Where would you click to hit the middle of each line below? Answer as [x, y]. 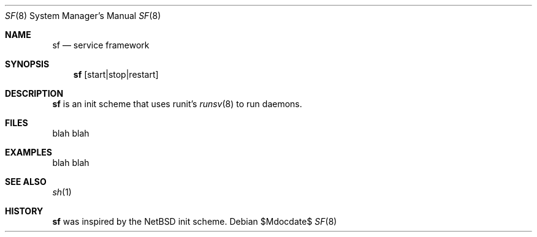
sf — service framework [101, 45]
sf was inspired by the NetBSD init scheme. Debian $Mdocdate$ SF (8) [195, 221]
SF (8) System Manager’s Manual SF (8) [83, 16]
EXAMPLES [29, 152]
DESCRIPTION [34, 93]
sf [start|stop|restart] [116, 74]
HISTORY [24, 211]
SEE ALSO [26, 182]
